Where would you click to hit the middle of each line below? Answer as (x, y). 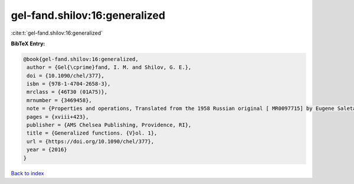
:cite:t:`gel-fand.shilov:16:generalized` (57, 33)
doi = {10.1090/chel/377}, (65, 76)
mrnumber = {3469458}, (60, 100)
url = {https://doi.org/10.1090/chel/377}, (91, 141)
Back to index (27, 173)
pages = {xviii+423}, (58, 117)
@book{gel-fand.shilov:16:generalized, (81, 59)
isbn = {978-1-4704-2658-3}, (69, 84)
